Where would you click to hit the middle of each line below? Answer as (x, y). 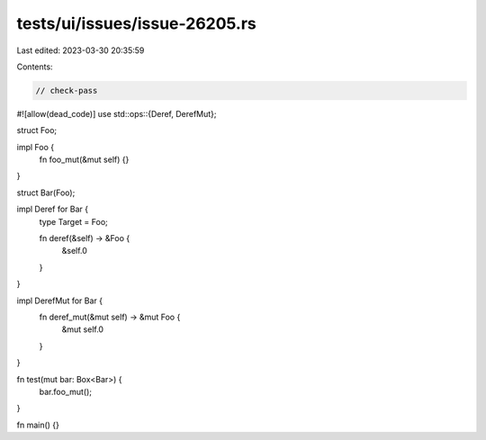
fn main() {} (38, 425)
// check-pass (67, 90)
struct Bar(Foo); (46, 193)
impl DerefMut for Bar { (60, 301)
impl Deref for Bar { (53, 209)
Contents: (35, 67)
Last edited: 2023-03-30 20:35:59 (81, 50)
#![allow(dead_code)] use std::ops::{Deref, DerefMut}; (117, 113)
